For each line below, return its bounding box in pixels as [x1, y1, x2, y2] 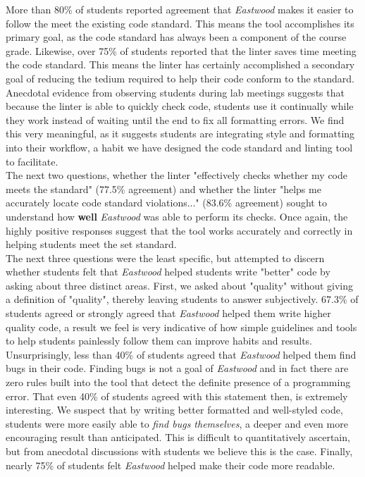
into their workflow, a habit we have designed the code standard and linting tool [6, 140, 353, 154]
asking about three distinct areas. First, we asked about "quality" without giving [6, 278, 354, 292]
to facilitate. [6, 154, 58, 168]
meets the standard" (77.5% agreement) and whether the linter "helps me [6, 181, 321, 196]
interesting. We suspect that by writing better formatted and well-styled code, [6, 402, 343, 417]
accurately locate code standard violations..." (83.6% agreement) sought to [6, 195, 327, 210]
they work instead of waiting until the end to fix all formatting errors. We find [6, 112, 345, 127]
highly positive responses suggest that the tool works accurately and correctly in [6, 223, 353, 237]
